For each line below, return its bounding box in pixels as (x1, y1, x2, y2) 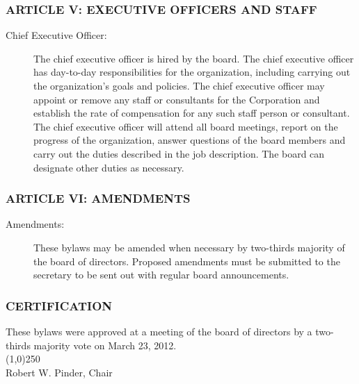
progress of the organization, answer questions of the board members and (33, 133, 346, 147)
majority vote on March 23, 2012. (33, 337, 177, 352)
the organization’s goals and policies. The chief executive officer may (33, 78, 325, 92)
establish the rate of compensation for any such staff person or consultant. (33, 106, 350, 120)
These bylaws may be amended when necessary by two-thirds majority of (33, 240, 345, 254)
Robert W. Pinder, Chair (6, 365, 113, 379)
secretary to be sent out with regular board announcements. (33, 267, 289, 282)
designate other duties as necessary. (33, 160, 184, 174)
